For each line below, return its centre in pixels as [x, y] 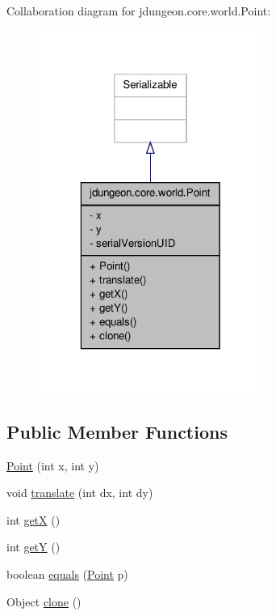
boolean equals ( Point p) [67, 574]
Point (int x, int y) [53, 465]
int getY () [33, 547]
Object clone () [44, 601]
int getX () [33, 519]
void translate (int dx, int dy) [80, 493]
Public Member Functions [117, 431]
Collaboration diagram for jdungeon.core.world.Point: [139, 11]
